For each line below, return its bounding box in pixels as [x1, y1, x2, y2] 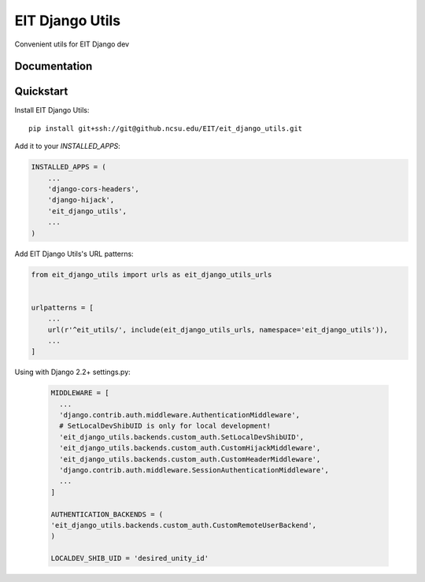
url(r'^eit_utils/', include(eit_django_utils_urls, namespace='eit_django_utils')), [47, 325, 389, 334]
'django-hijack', [47, 195, 115, 205]
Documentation [14, 60, 93, 73]
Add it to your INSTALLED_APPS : [14, 142, 121, 151]
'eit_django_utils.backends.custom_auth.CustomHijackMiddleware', [59, 443, 321, 453]
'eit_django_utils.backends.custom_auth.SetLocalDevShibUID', [59, 432, 305, 441]
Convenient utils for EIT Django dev [14, 39, 130, 49]
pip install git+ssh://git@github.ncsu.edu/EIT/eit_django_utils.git [28, 124, 303, 133]
